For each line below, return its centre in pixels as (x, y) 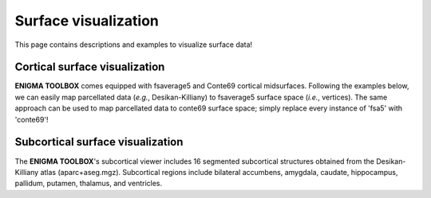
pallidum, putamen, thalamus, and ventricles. (89, 184)
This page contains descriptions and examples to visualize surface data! (134, 45)
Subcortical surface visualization (99, 142)
